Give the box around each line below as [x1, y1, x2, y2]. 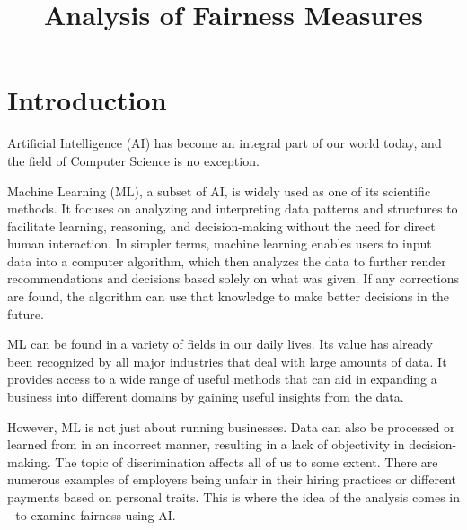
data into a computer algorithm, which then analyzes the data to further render [7, 251, 446, 270]
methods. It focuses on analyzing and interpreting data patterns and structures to [7, 199, 458, 218]
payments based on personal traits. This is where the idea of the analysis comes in [7, 488, 460, 506]
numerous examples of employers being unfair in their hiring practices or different [7, 470, 456, 489]
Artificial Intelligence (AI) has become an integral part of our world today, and [7, 134, 442, 152]
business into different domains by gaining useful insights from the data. [7, 387, 404, 406]
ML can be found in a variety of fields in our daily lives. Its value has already [7, 335, 433, 353]
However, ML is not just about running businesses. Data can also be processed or [7, 417, 455, 436]
